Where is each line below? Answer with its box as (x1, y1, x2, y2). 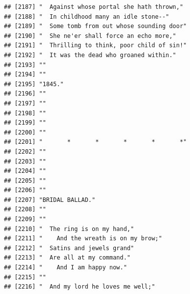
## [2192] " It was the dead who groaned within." (4, 51, 176, 59)
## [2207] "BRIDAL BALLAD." (4, 196, 96, 203)
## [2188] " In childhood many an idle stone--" (4, 13, 169, 20)
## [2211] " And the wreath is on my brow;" (4, 235, 163, 242)
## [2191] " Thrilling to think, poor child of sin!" (4, 42, 187, 49)
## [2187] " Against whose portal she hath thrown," (4, 3, 184, 10)
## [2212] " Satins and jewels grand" (4, 244, 134, 252)
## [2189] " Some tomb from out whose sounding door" (4, 23, 187, 30)
